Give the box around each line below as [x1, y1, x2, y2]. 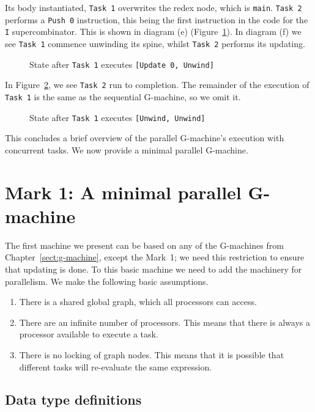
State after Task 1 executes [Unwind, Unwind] [29, 111, 206, 123]
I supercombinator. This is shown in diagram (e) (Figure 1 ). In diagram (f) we [5, 25, 302, 38]
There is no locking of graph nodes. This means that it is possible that [19, 348, 284, 361]
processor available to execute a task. [19, 328, 158, 340]
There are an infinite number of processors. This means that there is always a [19, 315, 310, 328]
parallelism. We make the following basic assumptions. [5, 274, 209, 287]
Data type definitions [5, 390, 142, 409]
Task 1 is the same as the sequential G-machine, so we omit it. [5, 90, 241, 103]
